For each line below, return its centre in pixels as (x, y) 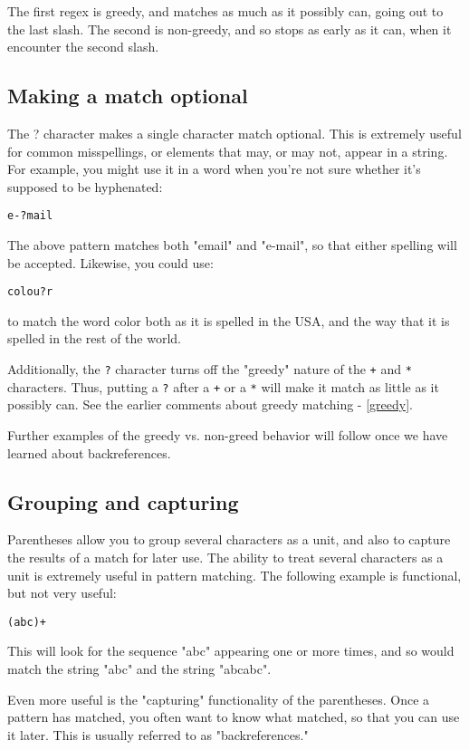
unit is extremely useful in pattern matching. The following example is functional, (234, 575)
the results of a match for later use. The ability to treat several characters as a (225, 557)
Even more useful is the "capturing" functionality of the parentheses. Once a (219, 699)
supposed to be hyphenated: (85, 186)
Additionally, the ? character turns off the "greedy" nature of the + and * (210, 369)
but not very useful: (62, 593)
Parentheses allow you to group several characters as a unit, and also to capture (229, 539)
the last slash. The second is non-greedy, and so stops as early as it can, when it (230, 29)
